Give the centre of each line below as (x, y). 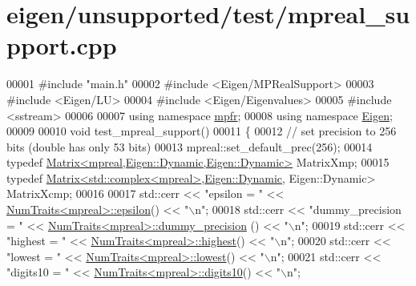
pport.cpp (62, 45)
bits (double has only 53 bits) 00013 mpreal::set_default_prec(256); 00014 (190, 146)
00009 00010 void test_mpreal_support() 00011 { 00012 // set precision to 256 (202, 131)
